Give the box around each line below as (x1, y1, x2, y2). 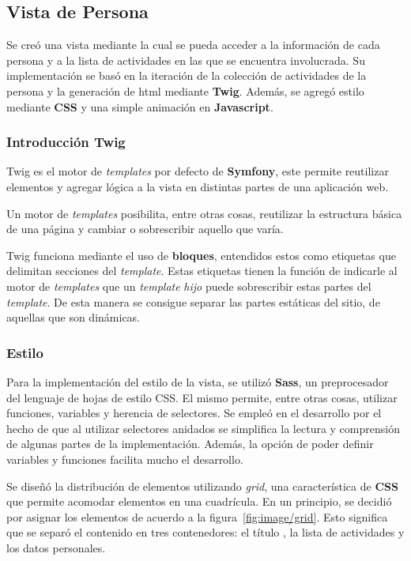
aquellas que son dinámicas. (6, 309, 141, 326)
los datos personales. (6, 539, 106, 555)
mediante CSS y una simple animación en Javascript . (6, 98, 273, 115)
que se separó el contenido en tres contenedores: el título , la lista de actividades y (6, 524, 405, 540)
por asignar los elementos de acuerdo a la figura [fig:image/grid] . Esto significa (6, 508, 388, 525)
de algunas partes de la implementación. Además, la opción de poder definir (6, 435, 374, 452)
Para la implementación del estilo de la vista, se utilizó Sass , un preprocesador (6, 373, 389, 390)
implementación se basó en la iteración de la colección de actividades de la (6, 67, 367, 84)
